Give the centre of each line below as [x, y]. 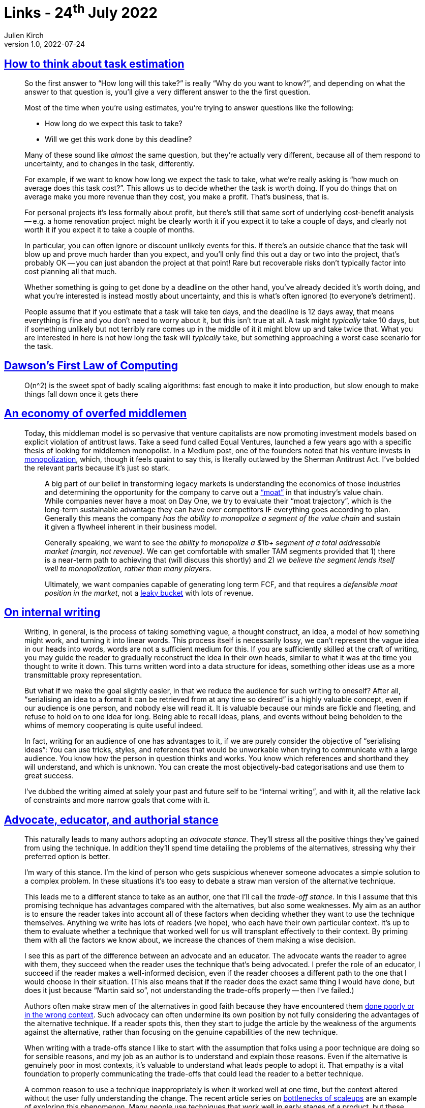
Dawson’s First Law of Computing [91, 366]
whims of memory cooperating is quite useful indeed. [114, 725]
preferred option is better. [67, 857]
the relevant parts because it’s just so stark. [97, 468]
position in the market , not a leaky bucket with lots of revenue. [149, 593]
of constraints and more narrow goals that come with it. [117, 800]
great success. [49, 776]
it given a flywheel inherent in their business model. [131, 527]
